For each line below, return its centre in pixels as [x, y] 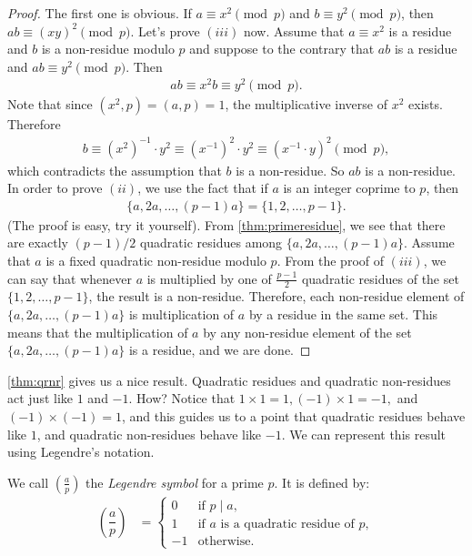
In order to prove [55, 188]
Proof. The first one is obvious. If [100, 13]
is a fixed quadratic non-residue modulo [156, 261]
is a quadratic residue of [287, 525]
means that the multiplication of [98, 332]
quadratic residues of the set [380, 278]
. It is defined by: [322, 482]
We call [28, 482]
